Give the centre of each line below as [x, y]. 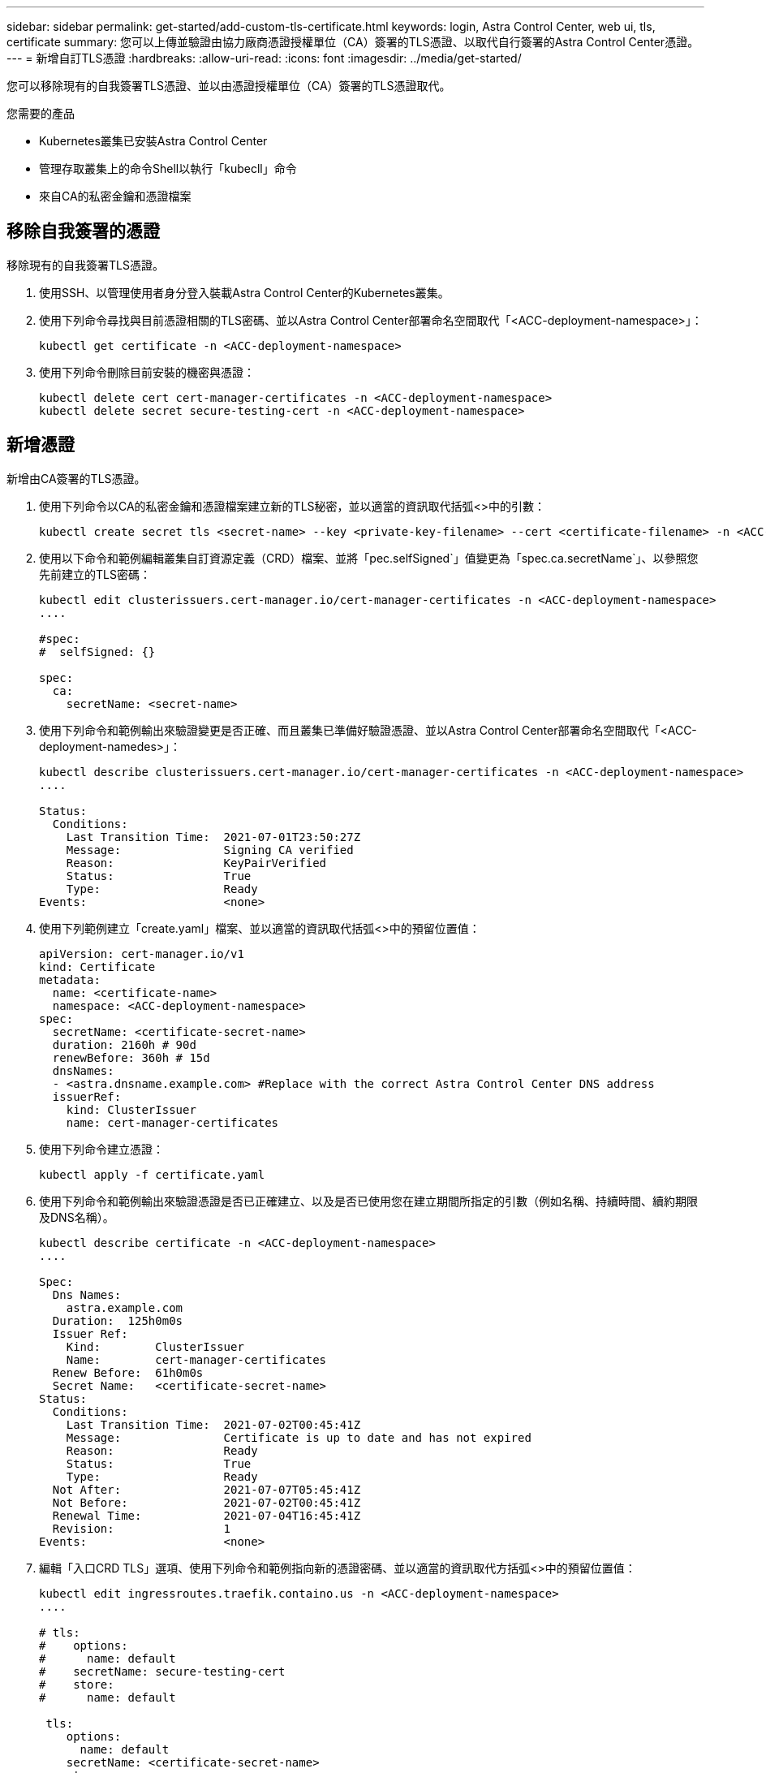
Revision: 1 [142, 1528]
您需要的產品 [41, 113]
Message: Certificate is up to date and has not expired [299, 1437]
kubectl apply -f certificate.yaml [152, 1174]
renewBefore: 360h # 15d [131, 1057]
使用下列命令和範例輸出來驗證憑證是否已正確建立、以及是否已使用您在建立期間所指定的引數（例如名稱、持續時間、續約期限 [368, 1201]
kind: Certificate [97, 966]
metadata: [70, 979]
